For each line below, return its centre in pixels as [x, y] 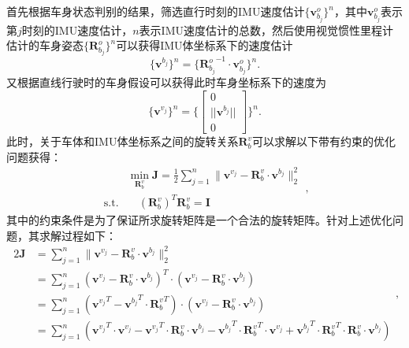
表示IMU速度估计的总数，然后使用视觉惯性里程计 [266, 30]
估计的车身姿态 [45, 45]
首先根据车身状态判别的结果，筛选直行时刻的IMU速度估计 [156, 11]
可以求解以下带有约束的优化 [324, 141]
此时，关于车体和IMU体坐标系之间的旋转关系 [123, 141]
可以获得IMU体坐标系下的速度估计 [204, 45]
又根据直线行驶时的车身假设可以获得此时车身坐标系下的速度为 [166, 82]
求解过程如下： [78, 235]
